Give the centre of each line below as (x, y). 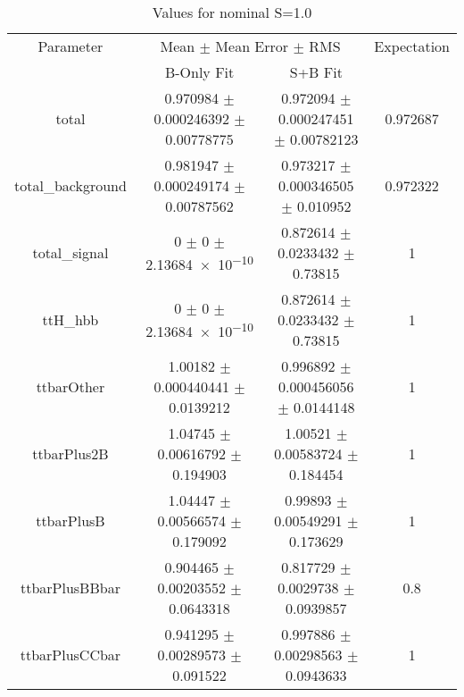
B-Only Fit (199, 72)
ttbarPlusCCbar (70, 655)
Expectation (412, 46)
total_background (70, 185)
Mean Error (252, 46)
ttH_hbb (70, 319)
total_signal (70, 252)
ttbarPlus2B (70, 453)
